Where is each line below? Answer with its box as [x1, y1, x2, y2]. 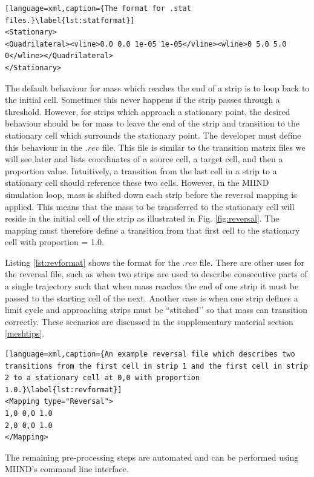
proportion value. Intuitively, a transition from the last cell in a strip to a [5, 164, 277, 177]
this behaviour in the [5, 140, 83, 153]
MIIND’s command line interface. [5, 462, 129, 475]
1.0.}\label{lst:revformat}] [5, 385, 122, 394]
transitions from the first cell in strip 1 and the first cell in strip [5, 361, 309, 370]
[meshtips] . [5, 327, 45, 340]
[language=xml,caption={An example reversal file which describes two [5, 350, 295, 359]
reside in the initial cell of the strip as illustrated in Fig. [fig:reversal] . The [5, 212, 280, 225]
